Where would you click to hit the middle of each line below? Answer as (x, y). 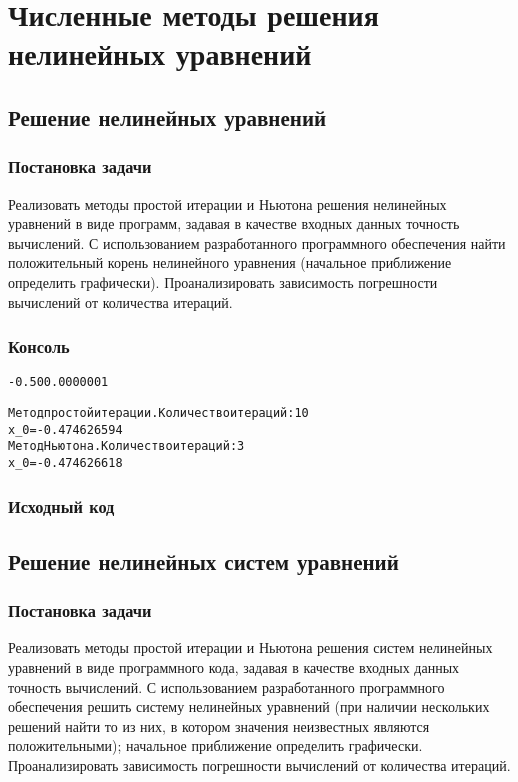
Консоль (39, 346)
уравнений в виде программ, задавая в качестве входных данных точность (234, 223)
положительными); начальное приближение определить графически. (215, 745)
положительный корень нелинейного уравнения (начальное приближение (230, 262)
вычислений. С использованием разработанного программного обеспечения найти (257, 242)
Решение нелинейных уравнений (167, 116)
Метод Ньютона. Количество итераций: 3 (126, 446)
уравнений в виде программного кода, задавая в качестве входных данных (234, 667)
